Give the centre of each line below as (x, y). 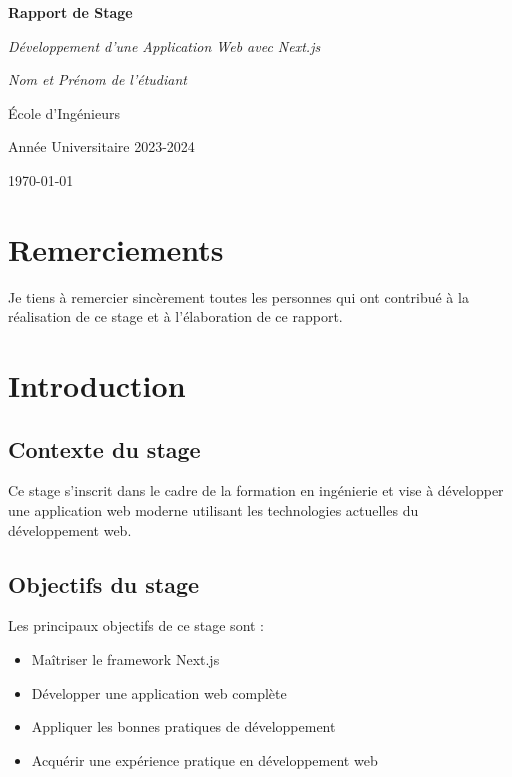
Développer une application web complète (159, 692)
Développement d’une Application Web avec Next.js (164, 45)
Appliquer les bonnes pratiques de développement (183, 726)
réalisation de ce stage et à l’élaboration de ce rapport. (175, 316)
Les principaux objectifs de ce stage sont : (136, 625)
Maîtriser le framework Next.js (125, 659)
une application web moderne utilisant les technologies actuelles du (213, 510)
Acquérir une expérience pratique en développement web (204, 759)
